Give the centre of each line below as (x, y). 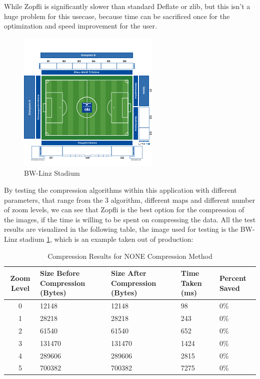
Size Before (60, 273)
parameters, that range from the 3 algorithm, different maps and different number (130, 200)
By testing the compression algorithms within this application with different (120, 189)
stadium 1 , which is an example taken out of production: (106, 239)
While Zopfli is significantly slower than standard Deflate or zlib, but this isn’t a (127, 6)
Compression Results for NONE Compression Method (130, 256)
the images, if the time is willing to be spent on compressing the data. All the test (130, 219)
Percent (233, 278)
